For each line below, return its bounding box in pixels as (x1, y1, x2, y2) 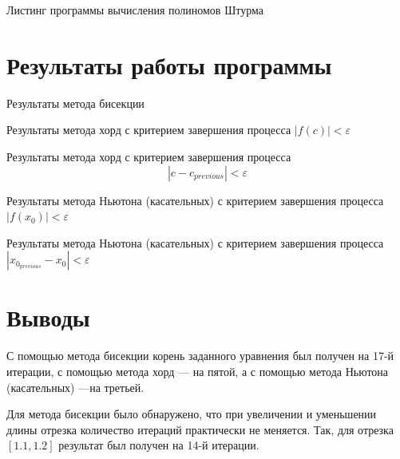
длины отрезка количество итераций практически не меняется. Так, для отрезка (6, 421, 394, 437)
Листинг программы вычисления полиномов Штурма (6, 2, 263, 18)
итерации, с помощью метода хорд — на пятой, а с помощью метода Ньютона (6, 363, 389, 379)
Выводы (6, 301, 90, 334)
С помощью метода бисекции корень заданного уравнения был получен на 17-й (6, 347, 394, 364)
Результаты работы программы (6, 48, 332, 81)
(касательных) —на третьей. (6, 378, 145, 395)
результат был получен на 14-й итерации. (58, 437, 259, 453)
